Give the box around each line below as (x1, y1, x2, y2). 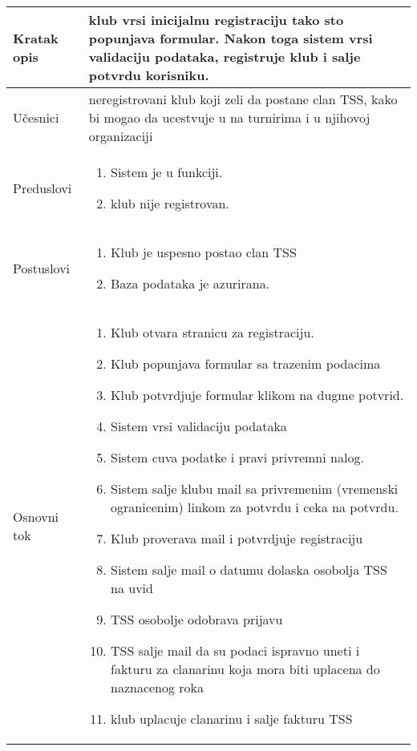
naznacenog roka (111, 678, 204, 696)
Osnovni (13, 507, 59, 526)
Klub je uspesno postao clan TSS (111, 243, 297, 261)
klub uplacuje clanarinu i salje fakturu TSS (111, 709, 353, 728)
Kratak (13, 29, 59, 47)
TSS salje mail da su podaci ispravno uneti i (111, 641, 360, 660)
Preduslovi (13, 178, 72, 197)
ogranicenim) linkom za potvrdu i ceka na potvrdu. (111, 498, 399, 516)
